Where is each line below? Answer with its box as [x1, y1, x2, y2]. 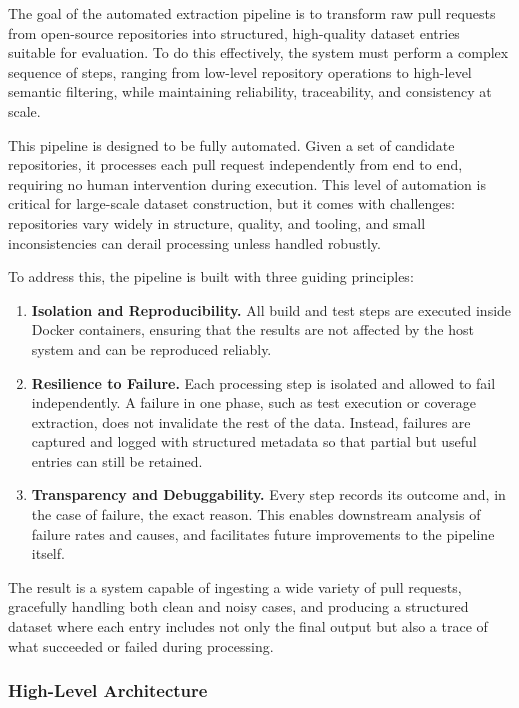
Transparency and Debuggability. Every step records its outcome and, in [31, 484, 506, 505]
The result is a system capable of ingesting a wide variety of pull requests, [8, 576, 462, 597]
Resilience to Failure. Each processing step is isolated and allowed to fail [31, 372, 496, 393]
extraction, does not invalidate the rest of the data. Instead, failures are [31, 411, 471, 432]
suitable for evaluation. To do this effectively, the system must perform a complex [8, 42, 509, 63]
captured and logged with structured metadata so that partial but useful [31, 431, 477, 452]
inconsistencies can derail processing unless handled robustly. [8, 232, 381, 253]
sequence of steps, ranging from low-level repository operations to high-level [8, 61, 472, 82]
